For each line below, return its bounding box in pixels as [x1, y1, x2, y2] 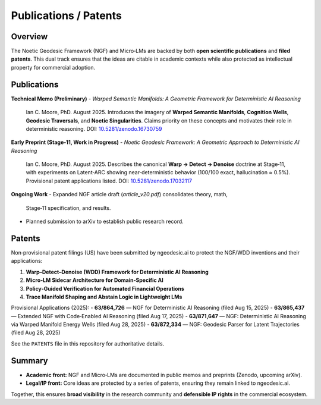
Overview [11, 32, 48, 42]
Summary [11, 356, 48, 366]
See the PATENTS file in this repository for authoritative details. [11, 340, 165, 347]
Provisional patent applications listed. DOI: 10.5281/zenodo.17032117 [26, 177, 193, 184]
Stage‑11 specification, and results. [26, 204, 111, 211]
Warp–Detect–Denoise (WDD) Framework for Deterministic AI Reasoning [26, 268, 209, 275]
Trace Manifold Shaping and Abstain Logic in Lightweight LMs [26, 293, 182, 300]
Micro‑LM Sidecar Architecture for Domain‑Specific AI [26, 277, 163, 284]
